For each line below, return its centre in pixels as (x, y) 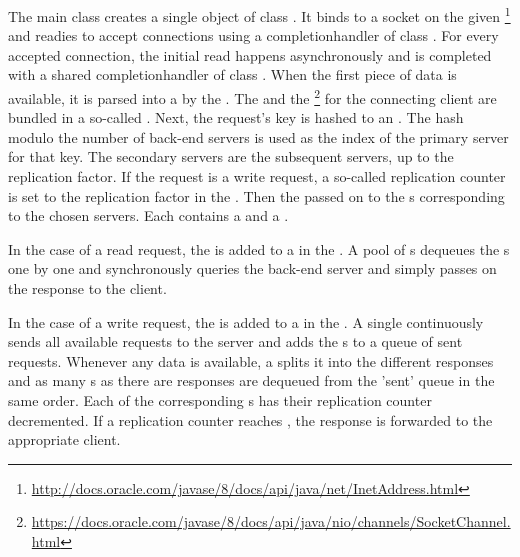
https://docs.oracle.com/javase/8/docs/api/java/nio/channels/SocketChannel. (271, 521)
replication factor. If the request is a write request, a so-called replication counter (257, 176)
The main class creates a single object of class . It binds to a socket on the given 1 (259, 14)
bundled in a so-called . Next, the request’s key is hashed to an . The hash (236, 117)
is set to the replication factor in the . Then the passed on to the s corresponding (256, 195)
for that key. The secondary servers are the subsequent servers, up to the (231, 156)
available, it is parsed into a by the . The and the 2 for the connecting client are (252, 96)
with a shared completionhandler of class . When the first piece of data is (232, 74)
